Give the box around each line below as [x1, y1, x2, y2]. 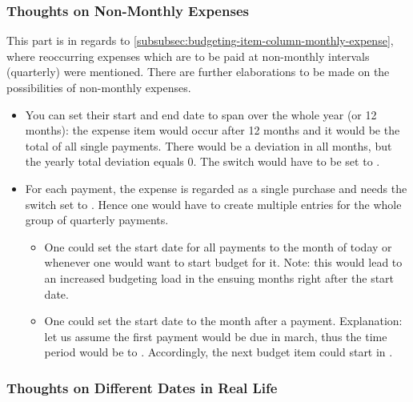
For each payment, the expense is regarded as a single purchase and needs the [25, 179, 407, 196]
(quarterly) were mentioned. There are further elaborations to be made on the [6, 63, 390, 80]
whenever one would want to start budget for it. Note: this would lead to [44, 254, 403, 271]
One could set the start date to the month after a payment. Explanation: [44, 312, 403, 329]
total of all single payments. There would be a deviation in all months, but [25, 137, 392, 154]
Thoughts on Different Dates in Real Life [6, 377, 278, 397]
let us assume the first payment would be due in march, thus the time [44, 328, 387, 344]
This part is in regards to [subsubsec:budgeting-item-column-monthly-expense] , [6, 32, 394, 49]
